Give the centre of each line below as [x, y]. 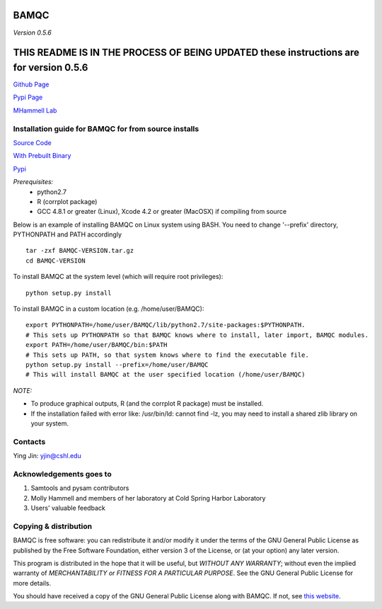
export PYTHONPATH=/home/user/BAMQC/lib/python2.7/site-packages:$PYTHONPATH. [166, 325]
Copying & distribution [52, 526]
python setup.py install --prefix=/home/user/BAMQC [117, 364]
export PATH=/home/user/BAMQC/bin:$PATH [97, 345]
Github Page [31, 84]
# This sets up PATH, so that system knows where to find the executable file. [167, 355]
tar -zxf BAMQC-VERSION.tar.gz [80, 251]
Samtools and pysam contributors [80, 488]
